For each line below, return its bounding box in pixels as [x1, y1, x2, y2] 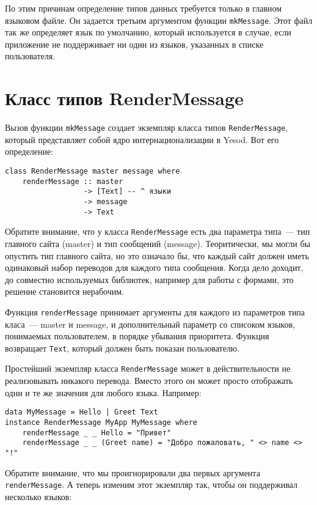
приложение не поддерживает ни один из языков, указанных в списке [5, 37, 264, 50]
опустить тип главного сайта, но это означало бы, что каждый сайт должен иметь [5, 249, 309, 262]
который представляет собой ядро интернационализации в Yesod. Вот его [5, 133, 279, 146]
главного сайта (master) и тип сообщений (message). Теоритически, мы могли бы [5, 237, 310, 249]
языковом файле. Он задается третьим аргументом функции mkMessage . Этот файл [5, 13, 313, 26]
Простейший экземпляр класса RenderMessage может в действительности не [5, 362, 291, 375]
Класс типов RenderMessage [5, 86, 244, 111]
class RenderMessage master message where [5, 167, 180, 175]
